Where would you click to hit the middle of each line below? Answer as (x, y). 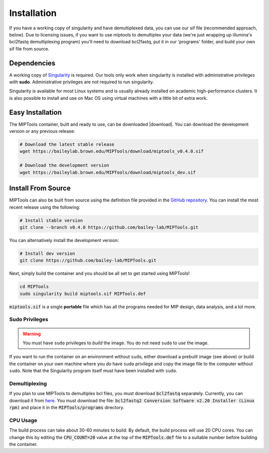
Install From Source (40, 188)
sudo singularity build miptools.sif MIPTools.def (83, 294)
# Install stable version (51, 220)
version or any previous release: (42, 131)
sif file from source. (29, 49)
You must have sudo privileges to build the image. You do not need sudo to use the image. (116, 343)
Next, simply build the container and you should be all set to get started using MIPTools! (99, 273)
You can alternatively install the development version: (64, 240)
